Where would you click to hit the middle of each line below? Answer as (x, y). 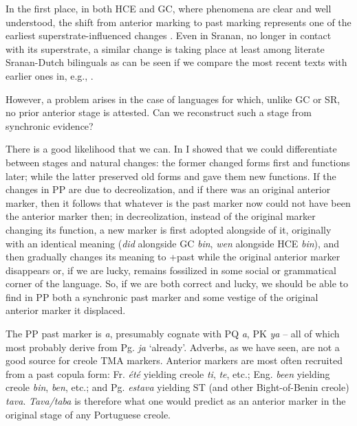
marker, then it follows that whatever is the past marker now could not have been (178, 202)
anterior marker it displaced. (66, 310)
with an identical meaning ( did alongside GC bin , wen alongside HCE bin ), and (173, 243)
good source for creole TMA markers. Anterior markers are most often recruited (174, 360)
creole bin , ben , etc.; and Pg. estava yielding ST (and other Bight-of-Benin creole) (177, 387)
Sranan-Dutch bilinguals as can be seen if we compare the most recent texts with (176, 62)
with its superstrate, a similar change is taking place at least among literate (165, 48)
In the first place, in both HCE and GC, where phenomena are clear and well (169, 8)
